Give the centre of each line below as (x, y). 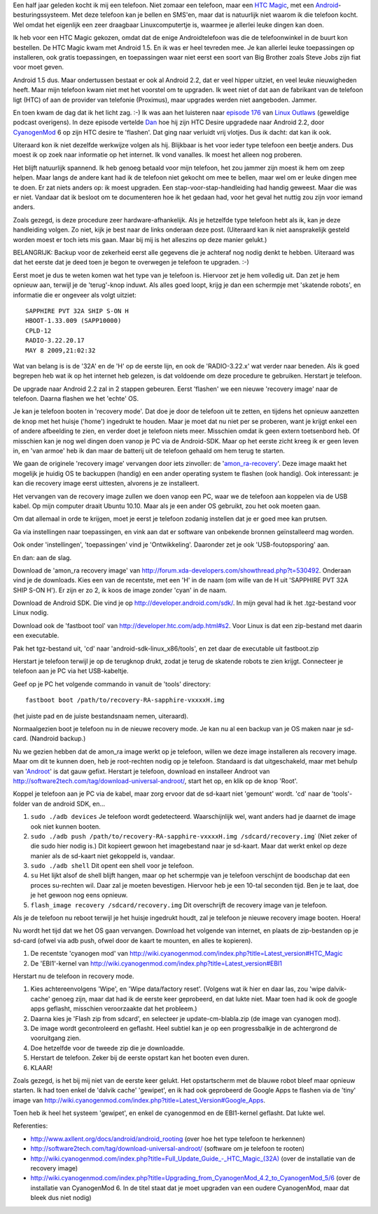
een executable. (36, 636)
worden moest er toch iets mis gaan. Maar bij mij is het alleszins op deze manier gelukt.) (140, 239)
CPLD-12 (38, 331)
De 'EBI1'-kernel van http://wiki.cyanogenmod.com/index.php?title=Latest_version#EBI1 (156, 963)
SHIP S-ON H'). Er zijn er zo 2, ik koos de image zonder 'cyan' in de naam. (120, 590)
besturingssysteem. (41, 15)
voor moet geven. (38, 67)
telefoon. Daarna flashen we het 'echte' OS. (76, 399)
